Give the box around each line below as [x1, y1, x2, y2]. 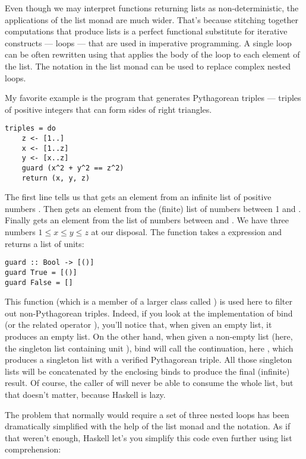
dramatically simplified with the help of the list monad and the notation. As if [5, 420, 291, 432]
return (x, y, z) [21, 173, 90, 182]
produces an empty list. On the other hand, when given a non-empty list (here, [5, 330, 293, 342]
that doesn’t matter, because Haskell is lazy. [5, 388, 166, 400]
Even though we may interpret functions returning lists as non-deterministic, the [5, 2, 299, 14]
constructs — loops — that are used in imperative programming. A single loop [5, 36, 292, 49]
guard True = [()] [5, 268, 77, 277]
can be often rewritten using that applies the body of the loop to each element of [5, 48, 300, 61]
